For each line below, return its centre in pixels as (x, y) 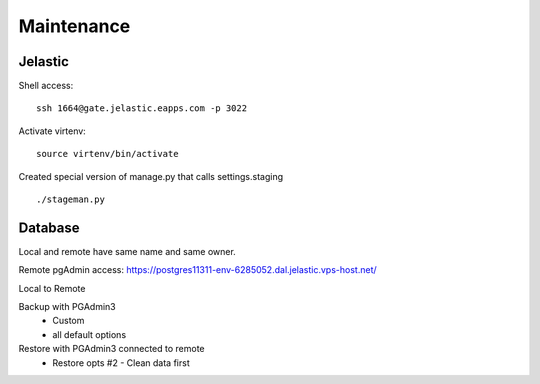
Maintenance (74, 26)
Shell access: (46, 86)
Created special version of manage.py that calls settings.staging (151, 176)
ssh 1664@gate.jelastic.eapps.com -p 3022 (142, 108)
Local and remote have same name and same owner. (127, 251)
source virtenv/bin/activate (107, 154)
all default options (89, 334)
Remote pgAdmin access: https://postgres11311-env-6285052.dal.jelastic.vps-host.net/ (197, 270)
